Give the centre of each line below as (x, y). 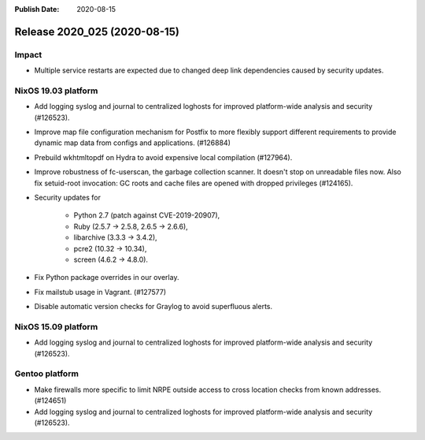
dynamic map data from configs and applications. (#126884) (133, 143)
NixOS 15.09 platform (56, 326)
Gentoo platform (46, 374)
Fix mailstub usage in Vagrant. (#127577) (100, 292)
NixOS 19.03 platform (56, 91)
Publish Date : (37, 9)
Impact (28, 54)
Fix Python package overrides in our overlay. (107, 278)
